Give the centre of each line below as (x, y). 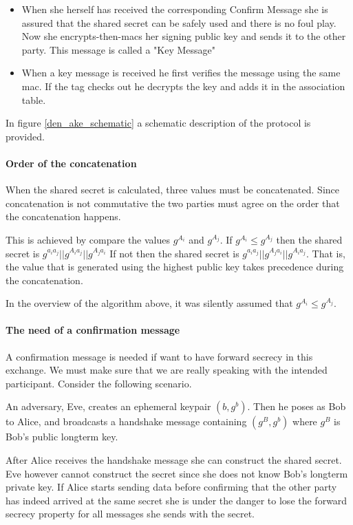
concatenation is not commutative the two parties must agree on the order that (173, 203)
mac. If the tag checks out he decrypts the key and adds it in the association (183, 86)
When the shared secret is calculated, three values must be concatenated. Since (173, 190)
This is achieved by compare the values (88, 239)
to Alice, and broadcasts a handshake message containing (126, 421)
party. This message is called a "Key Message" (118, 49)
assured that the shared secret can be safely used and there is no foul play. (179, 22)
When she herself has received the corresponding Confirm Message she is (175, 9)
